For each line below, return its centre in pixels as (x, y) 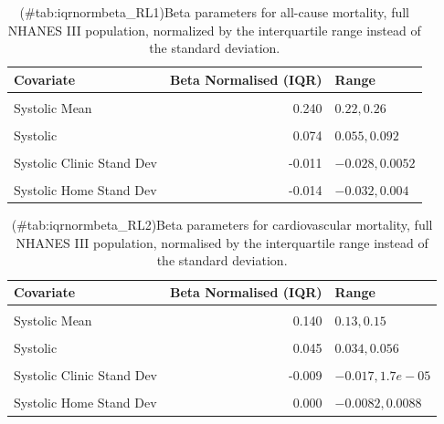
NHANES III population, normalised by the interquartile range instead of (222, 242)
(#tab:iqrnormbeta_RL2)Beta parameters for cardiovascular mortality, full (222, 225)
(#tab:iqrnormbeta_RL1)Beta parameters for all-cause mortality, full (214, 12)
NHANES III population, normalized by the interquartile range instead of (214, 30)
